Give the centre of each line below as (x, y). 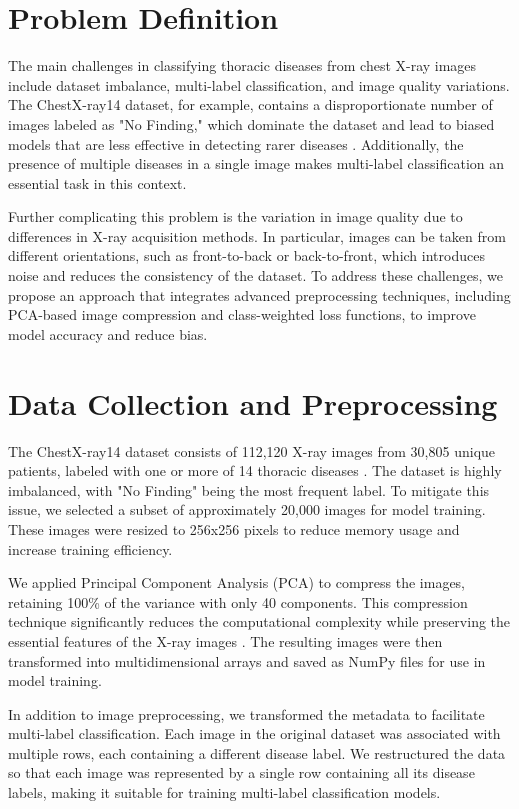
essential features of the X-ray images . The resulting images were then (225, 640)
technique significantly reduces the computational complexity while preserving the (259, 621)
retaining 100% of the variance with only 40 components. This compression (238, 601)
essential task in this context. (97, 182)
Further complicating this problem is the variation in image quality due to (235, 216)
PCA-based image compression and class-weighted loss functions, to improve (242, 314)
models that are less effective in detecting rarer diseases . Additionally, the (236, 143)
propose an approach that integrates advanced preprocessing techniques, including (259, 294)
